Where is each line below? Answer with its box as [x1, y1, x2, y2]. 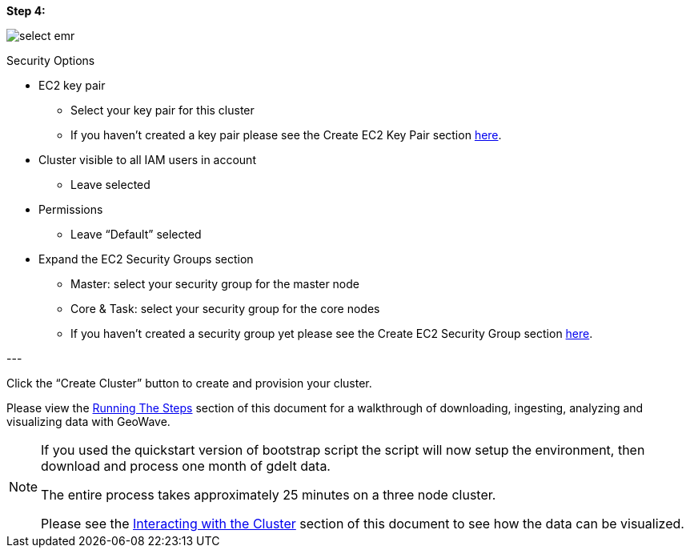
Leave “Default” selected [70, 227, 202, 241]
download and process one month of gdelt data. [41, 458, 331, 474]
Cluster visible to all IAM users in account [38, 153, 256, 167]
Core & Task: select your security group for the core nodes [70, 302, 380, 315]
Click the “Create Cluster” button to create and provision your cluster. [6, 376, 372, 390]
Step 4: [6, 4, 46, 18]
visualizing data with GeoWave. [6, 415, 170, 428]
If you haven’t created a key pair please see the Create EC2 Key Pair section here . [70, 128, 502, 142]
